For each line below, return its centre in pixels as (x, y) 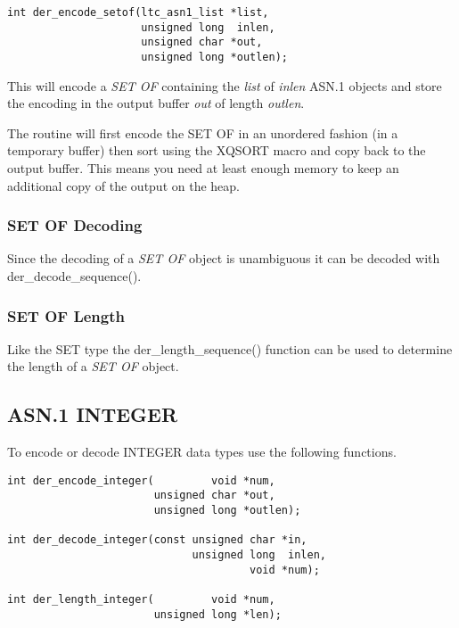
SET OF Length (66, 315)
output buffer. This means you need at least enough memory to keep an (203, 168)
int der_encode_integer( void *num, (141, 480)
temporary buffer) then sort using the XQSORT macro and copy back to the (217, 150)
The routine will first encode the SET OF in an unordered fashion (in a (203, 132)
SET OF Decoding (75, 225)
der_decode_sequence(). (74, 276)
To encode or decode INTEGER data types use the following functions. (202, 452)
